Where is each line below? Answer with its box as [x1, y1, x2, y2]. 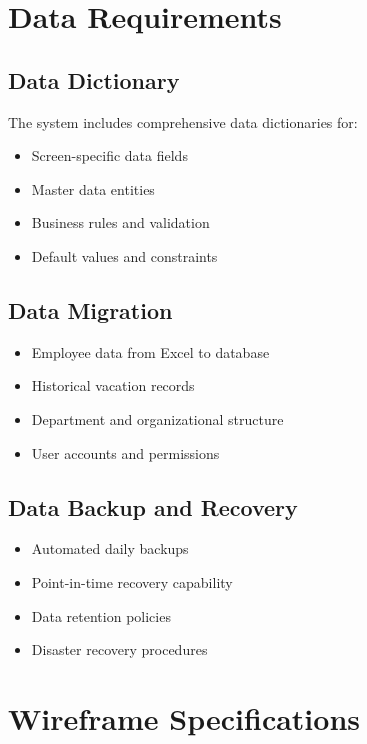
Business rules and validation [31, 212, 210, 233]
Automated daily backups [31, 538, 189, 559]
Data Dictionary [8, 64, 180, 95]
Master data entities [31, 178, 155, 199]
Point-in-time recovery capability [31, 571, 233, 592]
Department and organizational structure [31, 408, 284, 429]
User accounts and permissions [31, 442, 220, 463]
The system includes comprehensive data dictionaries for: [8, 111, 358, 132]
